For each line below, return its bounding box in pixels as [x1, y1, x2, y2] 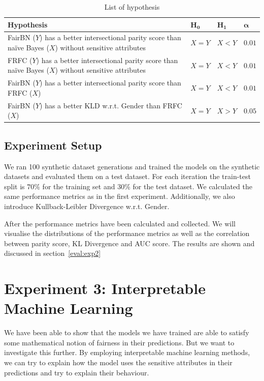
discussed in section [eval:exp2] [4, 248, 101, 258]
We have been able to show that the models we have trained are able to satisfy [4, 327, 249, 338]
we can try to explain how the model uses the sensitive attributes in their [4, 357, 233, 368]
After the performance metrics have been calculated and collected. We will [4, 218, 236, 228]
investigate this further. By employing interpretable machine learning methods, [4, 347, 250, 358]
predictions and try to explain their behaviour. [4, 367, 149, 377]
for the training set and [42, 181, 115, 191]
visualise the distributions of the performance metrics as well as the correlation [4, 228, 250, 239]
